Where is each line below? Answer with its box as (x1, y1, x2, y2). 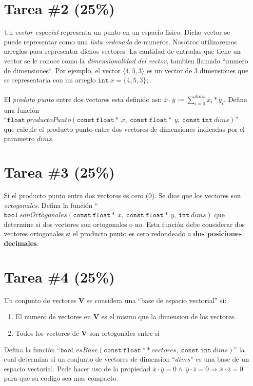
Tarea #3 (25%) (4, 162, 115, 182)
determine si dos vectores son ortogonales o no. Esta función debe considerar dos (4, 219, 245, 229)
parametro (4, 133, 35, 143)
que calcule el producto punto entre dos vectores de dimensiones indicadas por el (4, 123, 245, 134)
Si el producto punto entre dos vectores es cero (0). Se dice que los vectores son (4, 190, 241, 201)
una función (4, 104, 39, 115)
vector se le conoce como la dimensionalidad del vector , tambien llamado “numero (4, 55, 248, 65)
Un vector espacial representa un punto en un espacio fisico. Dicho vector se (4, 27, 230, 37)
